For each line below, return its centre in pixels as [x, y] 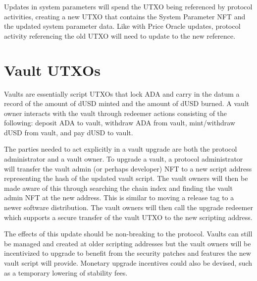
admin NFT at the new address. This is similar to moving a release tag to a [119, 197]
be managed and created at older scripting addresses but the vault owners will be [128, 243]
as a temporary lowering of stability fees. [66, 272]
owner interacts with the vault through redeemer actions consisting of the [116, 113]
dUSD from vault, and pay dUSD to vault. [69, 132]
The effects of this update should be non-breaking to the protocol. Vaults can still [128, 234]
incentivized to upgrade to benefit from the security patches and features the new [128, 253]
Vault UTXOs [52, 70]
